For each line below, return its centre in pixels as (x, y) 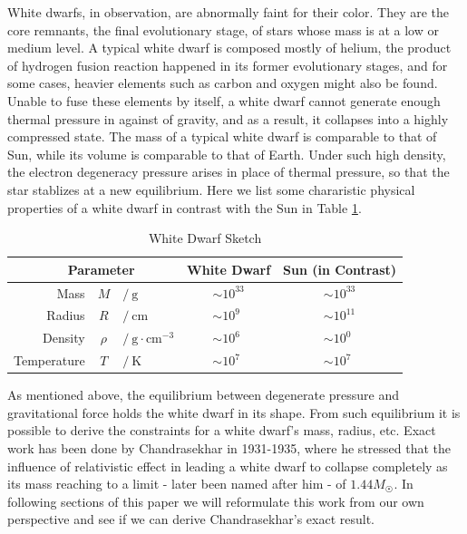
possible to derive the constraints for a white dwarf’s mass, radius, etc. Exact (222, 430)
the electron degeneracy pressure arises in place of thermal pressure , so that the (229, 172)
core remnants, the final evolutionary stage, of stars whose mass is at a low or (223, 29)
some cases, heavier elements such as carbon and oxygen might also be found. (223, 83)
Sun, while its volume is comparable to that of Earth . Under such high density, (227, 154)
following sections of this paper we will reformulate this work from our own (216, 501)
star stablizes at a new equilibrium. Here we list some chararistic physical (211, 189)
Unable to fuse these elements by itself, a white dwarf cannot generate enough (224, 100)
